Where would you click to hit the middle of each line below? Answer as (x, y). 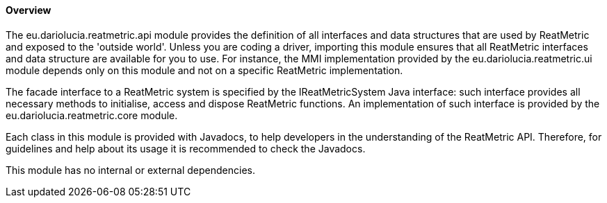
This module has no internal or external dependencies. (130, 170)
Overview (29, 10)
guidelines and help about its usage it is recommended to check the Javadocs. (186, 148)
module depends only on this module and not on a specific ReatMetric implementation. (204, 70)
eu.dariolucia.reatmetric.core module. (92, 115)
